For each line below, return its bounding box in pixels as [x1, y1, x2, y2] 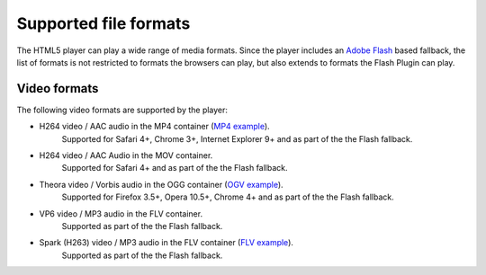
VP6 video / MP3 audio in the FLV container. [39, 208, 202, 219]
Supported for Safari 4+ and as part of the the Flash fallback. [61, 163, 288, 173]
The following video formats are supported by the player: [16, 104, 229, 115]
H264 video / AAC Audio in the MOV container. [39, 150, 213, 161]
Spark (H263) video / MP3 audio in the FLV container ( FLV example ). [39, 237, 294, 248]
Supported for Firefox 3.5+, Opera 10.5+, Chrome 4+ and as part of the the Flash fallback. [61, 191, 395, 202]
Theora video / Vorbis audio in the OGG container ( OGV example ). [39, 179, 283, 190]
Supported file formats [16, 13, 191, 33]
